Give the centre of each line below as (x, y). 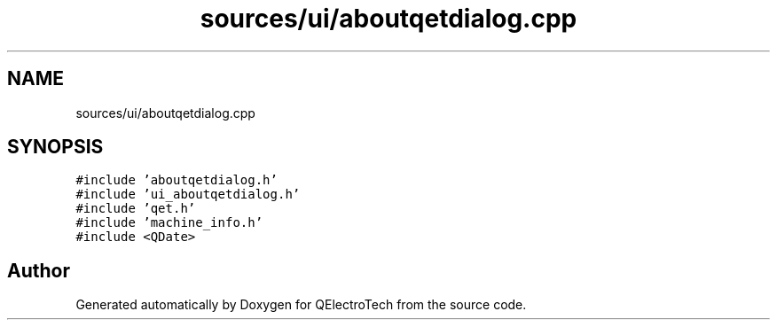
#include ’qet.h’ (136, 209)
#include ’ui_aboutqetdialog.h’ (188, 195)
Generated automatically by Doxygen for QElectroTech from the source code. (301, 305)
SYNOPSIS (55, 147)
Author (39, 270)
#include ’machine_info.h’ (169, 223)
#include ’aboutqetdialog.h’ (177, 180)
